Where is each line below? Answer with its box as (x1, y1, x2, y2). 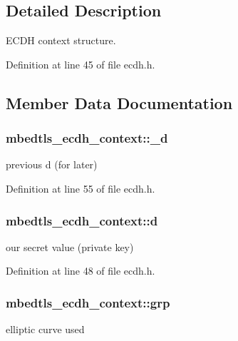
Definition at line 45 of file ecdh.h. (6, 56, 155, 71)
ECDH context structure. (6, 33, 116, 48)
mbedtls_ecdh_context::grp (6, 293, 170, 311)
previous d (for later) (6, 157, 98, 172)
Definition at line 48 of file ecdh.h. (6, 263, 155, 278)
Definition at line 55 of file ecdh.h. (6, 180, 155, 195)
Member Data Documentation (6, 91, 233, 113)
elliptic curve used (6, 322, 85, 337)
